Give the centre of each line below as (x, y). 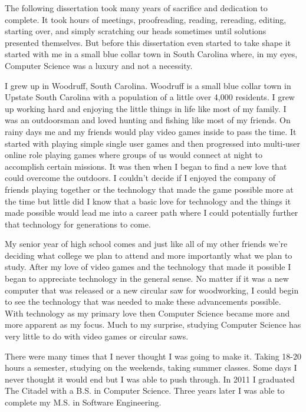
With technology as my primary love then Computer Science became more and (147, 313)
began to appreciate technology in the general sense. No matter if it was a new (147, 278)
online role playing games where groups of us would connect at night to (134, 155)
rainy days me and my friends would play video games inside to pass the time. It (151, 131)
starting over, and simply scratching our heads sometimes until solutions (136, 31)
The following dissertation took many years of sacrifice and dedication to (136, 8)
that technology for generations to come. (78, 224)
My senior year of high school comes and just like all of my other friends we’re (146, 244)
